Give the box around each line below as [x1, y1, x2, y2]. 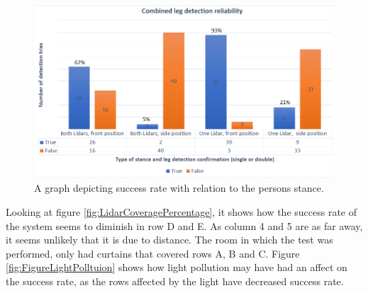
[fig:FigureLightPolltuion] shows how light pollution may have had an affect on [6, 260, 347, 275]
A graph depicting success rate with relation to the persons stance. [34, 180, 324, 195]
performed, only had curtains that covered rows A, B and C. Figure [6, 246, 300, 260]
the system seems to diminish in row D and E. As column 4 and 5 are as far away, [6, 218, 363, 233]
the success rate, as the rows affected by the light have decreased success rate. [6, 273, 344, 288]
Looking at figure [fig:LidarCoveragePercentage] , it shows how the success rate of [6, 204, 357, 219]
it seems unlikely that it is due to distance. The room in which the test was [6, 232, 333, 247]
